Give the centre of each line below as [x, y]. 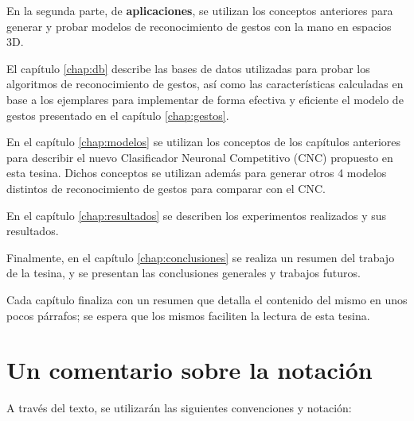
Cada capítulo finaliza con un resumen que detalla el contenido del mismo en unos [207, 299]
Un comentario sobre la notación [189, 370]
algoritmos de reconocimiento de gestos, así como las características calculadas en [205, 84]
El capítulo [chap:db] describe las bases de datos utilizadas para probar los [188, 68]
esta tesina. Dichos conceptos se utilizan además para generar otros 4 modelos [197, 173]
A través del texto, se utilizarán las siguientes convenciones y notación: [179, 408]
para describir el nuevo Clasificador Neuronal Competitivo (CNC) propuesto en [200, 157]
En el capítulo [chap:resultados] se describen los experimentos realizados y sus [197, 215]
